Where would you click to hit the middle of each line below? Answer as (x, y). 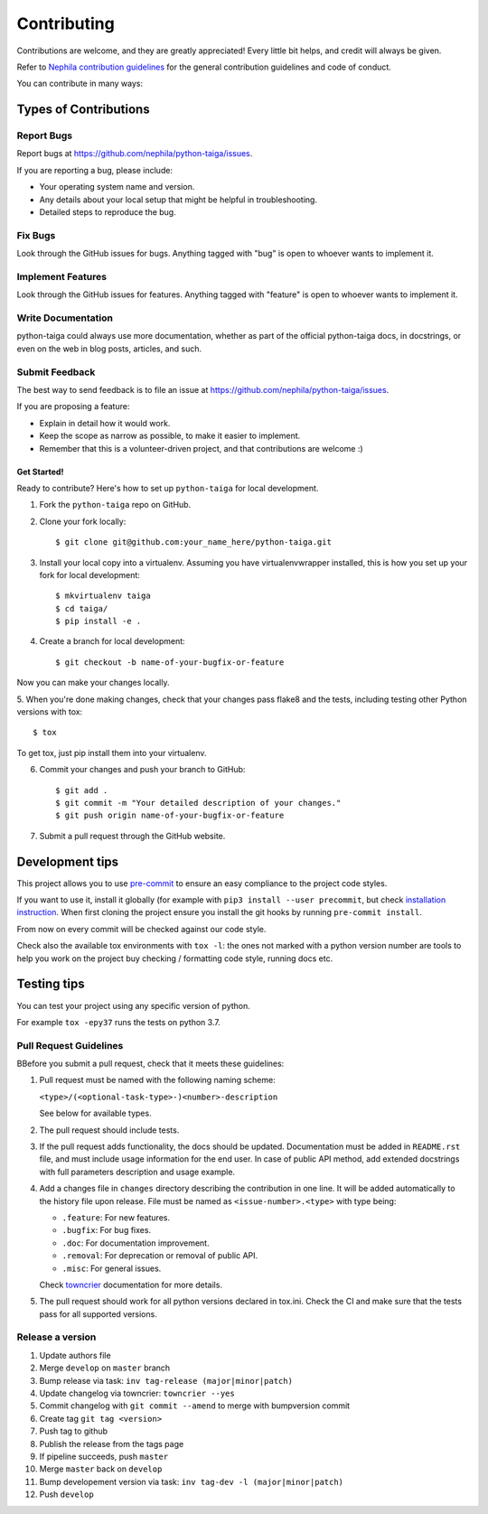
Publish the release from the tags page (112, 1444)
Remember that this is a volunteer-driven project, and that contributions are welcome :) (201, 448)
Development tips (68, 861)
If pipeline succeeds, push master (104, 1456)
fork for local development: (89, 575)
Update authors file (75, 1355)
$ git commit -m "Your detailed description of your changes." (198, 803)
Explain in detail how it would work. (105, 423)
